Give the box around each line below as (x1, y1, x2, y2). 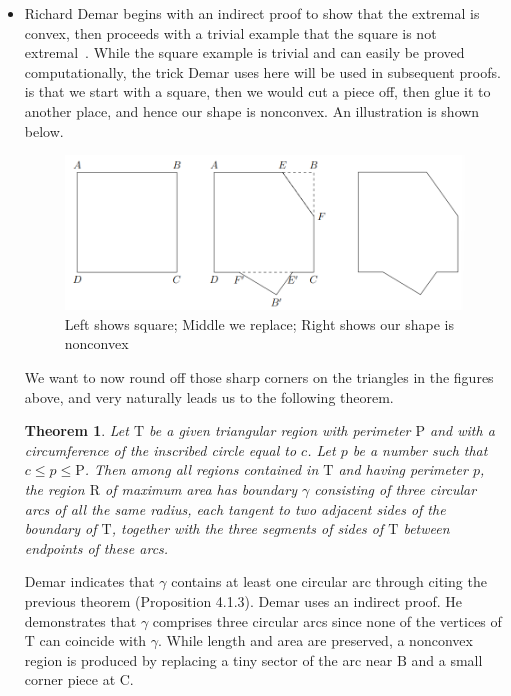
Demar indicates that (24, 571, 155, 592)
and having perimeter (338, 459, 468, 480)
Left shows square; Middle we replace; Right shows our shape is (64, 313, 454, 334)
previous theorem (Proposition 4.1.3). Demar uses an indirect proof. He (24, 590, 463, 611)
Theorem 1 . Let (24, 420, 129, 441)
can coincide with (39, 630, 147, 651)
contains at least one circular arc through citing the (171, 571, 487, 592)
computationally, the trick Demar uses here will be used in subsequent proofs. (24, 61, 501, 82)
